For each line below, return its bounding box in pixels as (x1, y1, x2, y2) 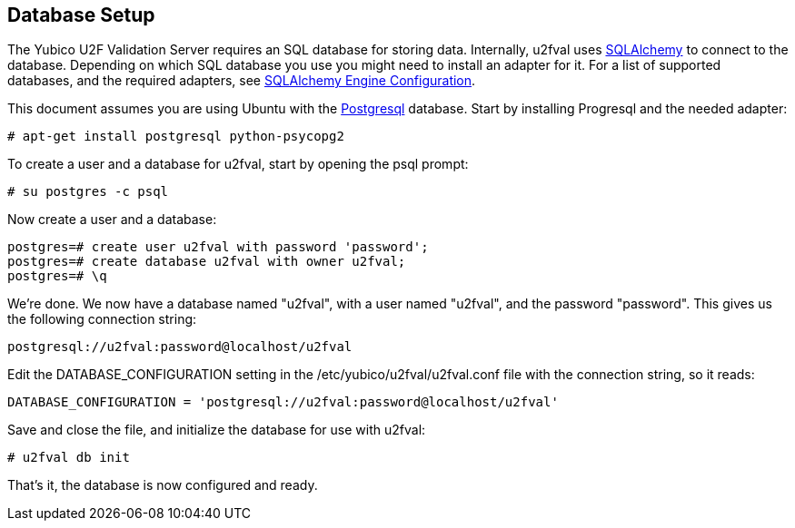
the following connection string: (7, 311, 197, 328)
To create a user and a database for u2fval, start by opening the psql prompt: (7, 156, 469, 172)
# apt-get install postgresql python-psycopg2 (7, 129, 344, 144)
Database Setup (7, 4, 155, 26)
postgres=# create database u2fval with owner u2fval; (7, 254, 406, 269)
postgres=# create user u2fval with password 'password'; (7, 240, 429, 255)
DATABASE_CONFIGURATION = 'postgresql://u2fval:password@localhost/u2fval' (7, 395, 559, 410)
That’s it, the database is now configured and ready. (7, 477, 318, 494)
